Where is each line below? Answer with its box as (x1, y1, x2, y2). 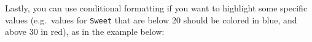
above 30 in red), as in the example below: (5, 25, 165, 38)
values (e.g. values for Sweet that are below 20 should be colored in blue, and (5, 13, 297, 26)
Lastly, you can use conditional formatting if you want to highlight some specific (5, 2, 308, 14)
